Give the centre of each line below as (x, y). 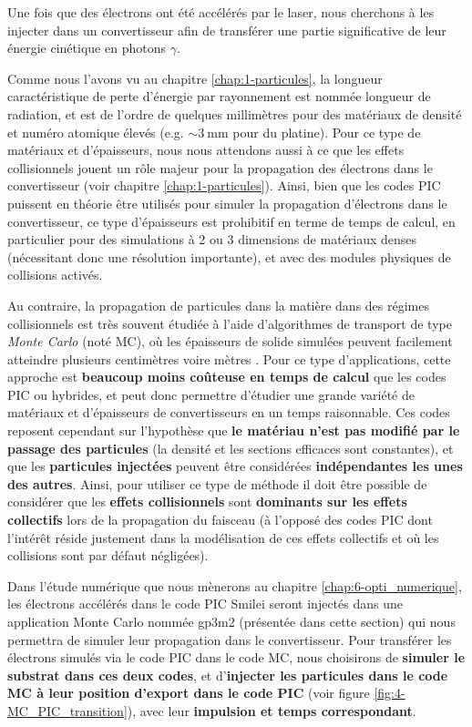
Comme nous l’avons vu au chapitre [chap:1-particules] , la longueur (195, 78)
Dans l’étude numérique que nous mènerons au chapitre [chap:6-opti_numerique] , (235, 585)
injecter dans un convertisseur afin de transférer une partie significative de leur (227, 30)
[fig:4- (390, 693)
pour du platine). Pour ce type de (327, 132)
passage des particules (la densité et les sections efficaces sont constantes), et (231, 448)
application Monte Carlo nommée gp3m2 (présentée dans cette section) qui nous (231, 621)
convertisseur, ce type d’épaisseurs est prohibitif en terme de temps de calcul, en (231, 221)
